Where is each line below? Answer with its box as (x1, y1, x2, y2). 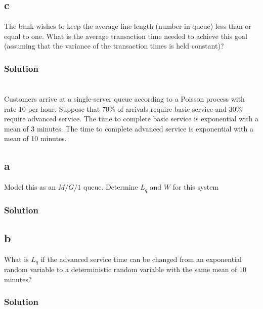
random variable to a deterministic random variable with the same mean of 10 (4, 264, 247, 275)
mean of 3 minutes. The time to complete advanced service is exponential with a (4, 123, 253, 134)
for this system (172, 182, 219, 192)
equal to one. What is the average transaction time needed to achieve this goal (4, 30, 247, 41)
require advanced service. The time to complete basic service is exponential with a (4, 113, 259, 124)
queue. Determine (83, 182, 138, 192)
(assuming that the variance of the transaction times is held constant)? (4, 40, 224, 51)
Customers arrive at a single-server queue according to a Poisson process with (4, 94, 245, 104)
